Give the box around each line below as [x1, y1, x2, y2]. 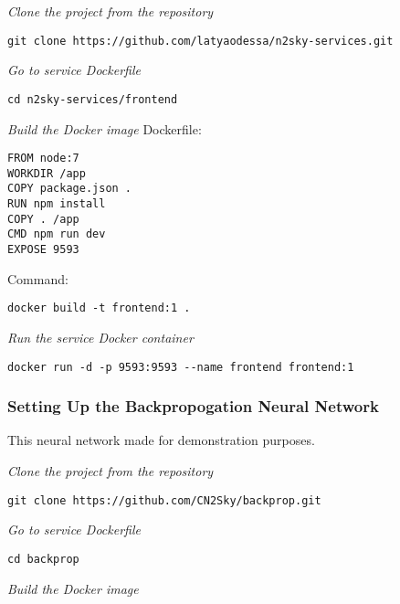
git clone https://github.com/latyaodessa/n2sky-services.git [7, 34, 394, 48]
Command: [7, 269, 68, 288]
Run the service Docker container [7, 327, 194, 346]
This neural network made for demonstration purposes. [7, 430, 315, 450]
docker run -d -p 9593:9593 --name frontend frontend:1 [7, 360, 354, 374]
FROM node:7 [7, 152, 79, 165]
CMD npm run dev [7, 228, 106, 241]
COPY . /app [7, 212, 79, 226]
